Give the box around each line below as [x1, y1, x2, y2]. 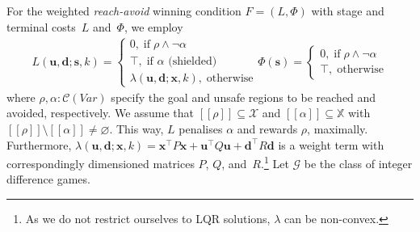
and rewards [237, 120, 298, 137]
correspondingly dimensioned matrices [6, 154, 195, 171]
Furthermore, [6, 136, 72, 153]
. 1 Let [261, 153, 289, 171]
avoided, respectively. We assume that [6, 104, 195, 121]
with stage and [311, 2, 384, 19]
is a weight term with [278, 136, 384, 153]
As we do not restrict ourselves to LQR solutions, [25, 210, 271, 227]
